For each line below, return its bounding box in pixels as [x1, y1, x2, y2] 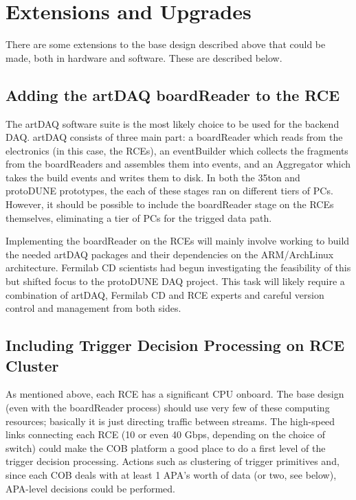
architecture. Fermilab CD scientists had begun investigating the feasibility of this [5, 260, 351, 275]
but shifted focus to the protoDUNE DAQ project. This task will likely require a [5, 274, 345, 288]
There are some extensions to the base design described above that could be [5, 37, 326, 52]
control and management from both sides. [5, 301, 181, 315]
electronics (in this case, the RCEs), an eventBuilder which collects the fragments [5, 143, 348, 157]
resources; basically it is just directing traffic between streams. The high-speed [5, 413, 335, 428]
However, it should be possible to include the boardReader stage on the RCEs [5, 197, 334, 212]
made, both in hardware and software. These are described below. [5, 50, 282, 65]
